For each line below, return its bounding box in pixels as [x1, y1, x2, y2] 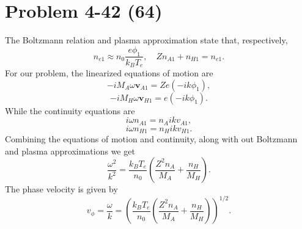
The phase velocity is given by [5, 183, 118, 195]
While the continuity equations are [5, 104, 135, 117]
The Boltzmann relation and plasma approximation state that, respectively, [5, 34, 288, 46]
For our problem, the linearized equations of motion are [5, 67, 213, 79]
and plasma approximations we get [5, 144, 135, 157]
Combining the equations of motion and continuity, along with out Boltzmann [5, 133, 298, 145]
